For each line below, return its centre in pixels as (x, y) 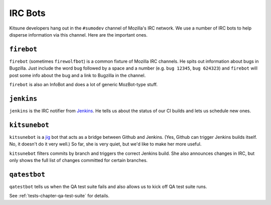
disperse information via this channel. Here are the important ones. (79, 35)
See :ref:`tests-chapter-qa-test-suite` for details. (59, 196)
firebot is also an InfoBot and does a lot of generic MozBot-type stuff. (84, 85)
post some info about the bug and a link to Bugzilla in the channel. (78, 75)
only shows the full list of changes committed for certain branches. (79, 160)
